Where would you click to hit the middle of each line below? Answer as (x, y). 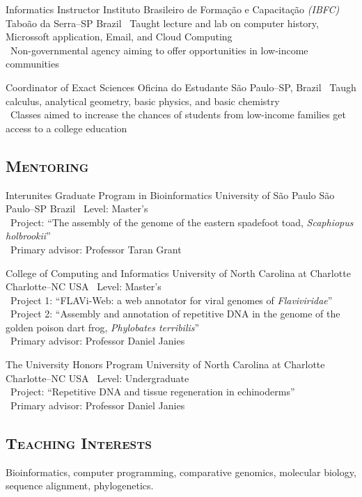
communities (32, 64)
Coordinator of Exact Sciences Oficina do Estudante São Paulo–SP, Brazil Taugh (181, 87)
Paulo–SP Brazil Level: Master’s (77, 208)
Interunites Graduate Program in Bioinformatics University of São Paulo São (170, 195)
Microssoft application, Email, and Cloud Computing (119, 37)
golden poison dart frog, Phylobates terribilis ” (103, 327)
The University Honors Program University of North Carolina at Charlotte (165, 364)
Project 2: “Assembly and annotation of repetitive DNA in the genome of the (175, 314)
